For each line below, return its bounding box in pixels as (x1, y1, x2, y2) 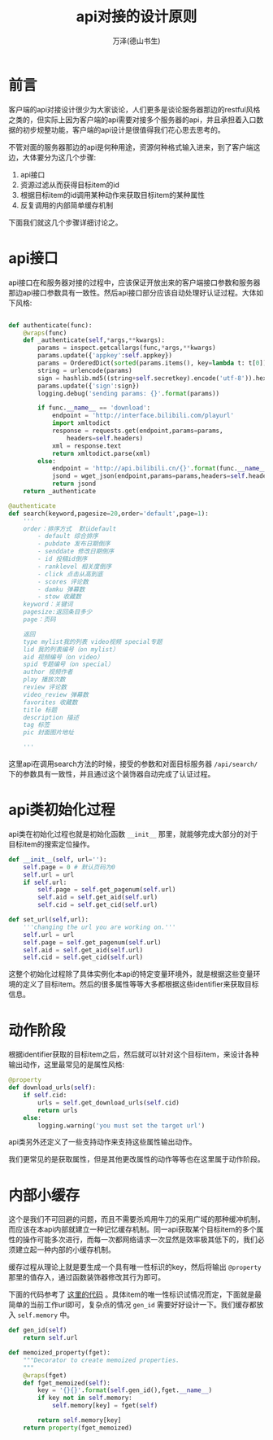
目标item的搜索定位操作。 (8, 839, 95, 849)
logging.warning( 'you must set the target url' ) (37, 1121, 206, 1130)
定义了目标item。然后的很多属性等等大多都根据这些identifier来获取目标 (22, 979, 259, 989)
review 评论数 (23, 683, 67, 691)
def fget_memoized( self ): (23, 1379, 111, 1387)
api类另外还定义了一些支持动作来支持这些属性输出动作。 (8, 1137, 197, 1147)
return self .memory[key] (37, 1416, 122, 1425)
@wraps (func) (23, 329, 67, 337)
